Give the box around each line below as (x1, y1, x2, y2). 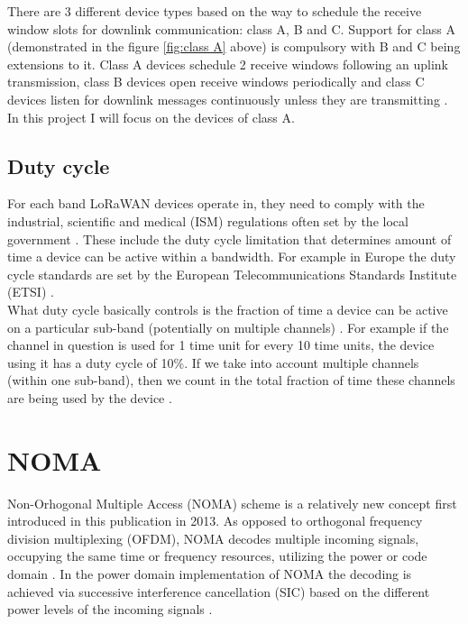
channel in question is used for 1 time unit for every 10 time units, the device (7, 335, 435, 354)
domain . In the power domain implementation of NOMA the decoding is (7, 564, 412, 583)
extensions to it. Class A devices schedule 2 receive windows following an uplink (7, 54, 448, 73)
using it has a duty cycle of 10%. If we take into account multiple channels (7, 353, 419, 372)
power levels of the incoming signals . (7, 600, 213, 619)
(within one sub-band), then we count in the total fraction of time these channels (7, 371, 455, 390)
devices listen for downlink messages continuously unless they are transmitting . (7, 89, 448, 108)
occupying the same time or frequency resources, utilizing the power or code (7, 546, 427, 565)
